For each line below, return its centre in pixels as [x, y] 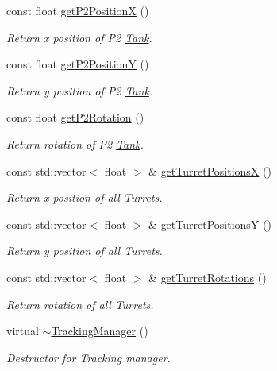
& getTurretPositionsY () [210, 224]
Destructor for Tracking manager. [88, 357]
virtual [23, 331]
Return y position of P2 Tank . [80, 90]
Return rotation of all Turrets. [80, 304]
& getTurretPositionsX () [210, 170]
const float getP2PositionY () [78, 64]
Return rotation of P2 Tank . [75, 143]
